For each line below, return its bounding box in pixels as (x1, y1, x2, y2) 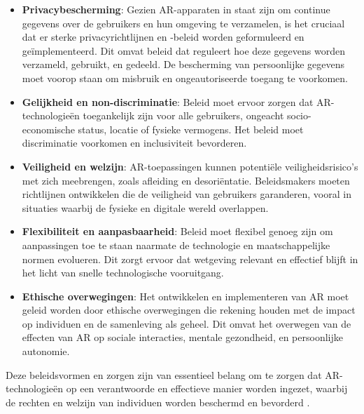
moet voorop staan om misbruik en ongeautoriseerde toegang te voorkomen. (22, 70, 348, 85)
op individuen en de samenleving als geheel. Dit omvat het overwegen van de (22, 316, 351, 330)
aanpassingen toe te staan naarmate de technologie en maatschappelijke (22, 237, 330, 252)
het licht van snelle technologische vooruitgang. (22, 265, 224, 280)
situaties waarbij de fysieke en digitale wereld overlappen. (22, 200, 269, 215)
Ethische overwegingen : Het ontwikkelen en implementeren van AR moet (22, 288, 349, 303)
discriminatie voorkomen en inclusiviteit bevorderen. (22, 135, 247, 150)
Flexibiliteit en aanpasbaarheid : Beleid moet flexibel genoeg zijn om (22, 224, 333, 239)
